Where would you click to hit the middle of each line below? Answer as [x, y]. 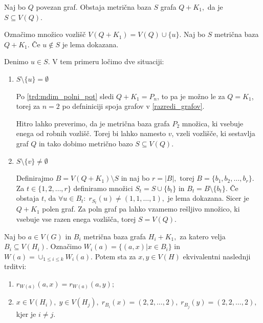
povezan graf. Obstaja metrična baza [94, 7]
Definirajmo [35, 178]
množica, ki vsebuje [213, 123]
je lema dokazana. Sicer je [208, 198]
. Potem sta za [113, 256]
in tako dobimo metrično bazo [86, 143]
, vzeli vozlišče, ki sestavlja [213, 133]
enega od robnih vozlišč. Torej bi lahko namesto [91, 133]
